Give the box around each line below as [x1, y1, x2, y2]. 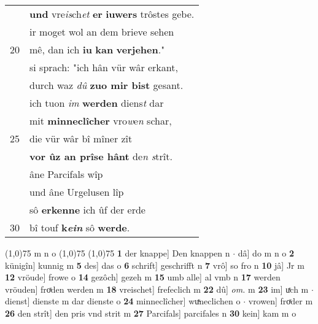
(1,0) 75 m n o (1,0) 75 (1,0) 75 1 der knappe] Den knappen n [5, 247, 230, 259]
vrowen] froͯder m [248, 295, 313, 307]
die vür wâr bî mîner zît [29, 131, 133, 145]
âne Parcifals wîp [29, 167, 103, 181]
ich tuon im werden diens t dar [29, 96, 164, 110]
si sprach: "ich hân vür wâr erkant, [29, 60, 178, 74]
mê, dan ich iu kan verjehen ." [29, 42, 165, 56]
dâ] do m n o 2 [238, 247, 295, 259]
